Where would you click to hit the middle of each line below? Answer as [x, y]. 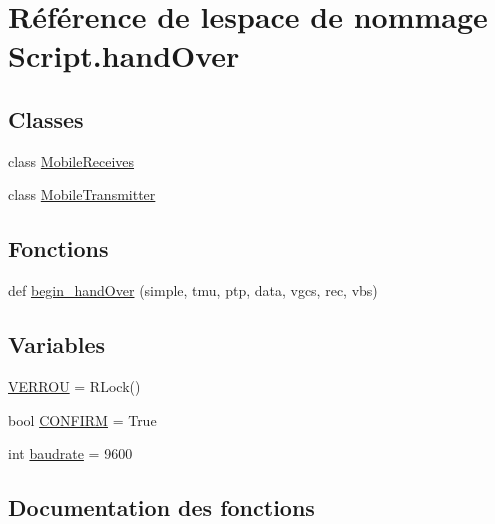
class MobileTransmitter [82, 194]
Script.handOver [124, 55]
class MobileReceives [71, 160]
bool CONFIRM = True [82, 419]
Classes [46, 118]
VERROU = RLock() [74, 385]
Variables [57, 344]
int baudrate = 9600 [70, 453]
